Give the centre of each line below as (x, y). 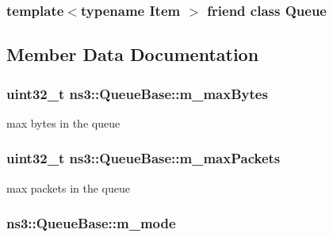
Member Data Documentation (133, 54)
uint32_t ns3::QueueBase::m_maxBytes (137, 93)
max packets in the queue (69, 187)
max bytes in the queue (63, 122)
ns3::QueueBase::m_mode (91, 223)
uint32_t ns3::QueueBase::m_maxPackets (144, 158)
